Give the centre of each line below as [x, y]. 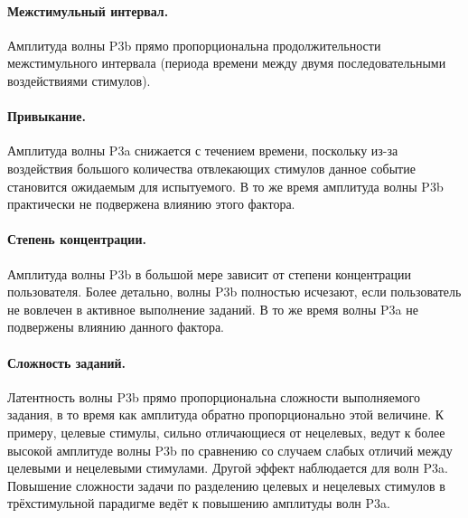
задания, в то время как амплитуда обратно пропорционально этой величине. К [226, 414]
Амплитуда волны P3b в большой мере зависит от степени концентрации [209, 273]
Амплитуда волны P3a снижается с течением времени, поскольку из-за [203, 151]
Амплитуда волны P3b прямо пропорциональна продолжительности [194, 45]
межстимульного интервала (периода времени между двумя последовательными [227, 63]
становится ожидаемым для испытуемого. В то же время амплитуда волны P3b [225, 186]
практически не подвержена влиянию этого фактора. [151, 204]
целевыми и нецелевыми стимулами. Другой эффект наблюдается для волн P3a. [228, 468]
